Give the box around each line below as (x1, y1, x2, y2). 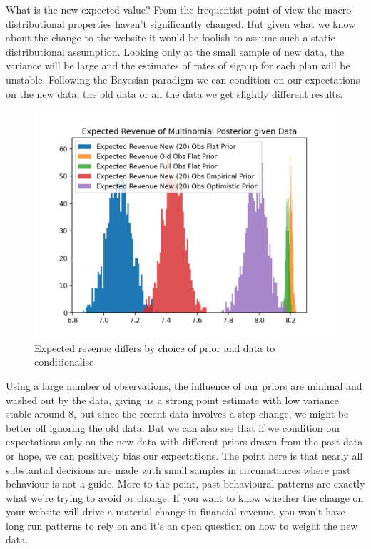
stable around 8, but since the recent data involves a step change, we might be (6, 406, 349, 421)
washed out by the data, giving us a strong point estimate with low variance (6, 392, 340, 407)
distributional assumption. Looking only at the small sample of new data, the (6, 44, 345, 59)
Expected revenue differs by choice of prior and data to (34, 340, 275, 355)
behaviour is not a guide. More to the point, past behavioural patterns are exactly (6, 476, 365, 491)
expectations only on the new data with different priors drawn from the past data (6, 434, 363, 449)
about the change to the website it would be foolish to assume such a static (6, 30, 335, 45)
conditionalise (34, 354, 94, 369)
